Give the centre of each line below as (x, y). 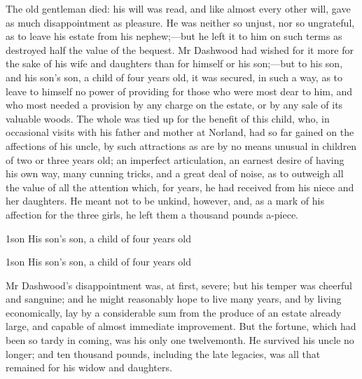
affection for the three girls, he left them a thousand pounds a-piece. (152, 214)
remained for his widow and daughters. (89, 367)
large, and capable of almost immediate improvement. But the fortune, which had (181, 326)
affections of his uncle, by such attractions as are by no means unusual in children (181, 145)
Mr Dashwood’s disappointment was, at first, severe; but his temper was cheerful (179, 285)
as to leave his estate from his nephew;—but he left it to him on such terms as (174, 36)
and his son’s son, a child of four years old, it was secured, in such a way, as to (174, 77)
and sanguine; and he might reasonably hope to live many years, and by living (174, 299)
